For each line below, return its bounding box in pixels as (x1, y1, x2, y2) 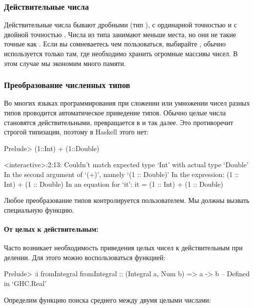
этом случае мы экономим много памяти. (4, 58, 126, 68)
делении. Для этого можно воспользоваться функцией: (4, 252, 166, 262)
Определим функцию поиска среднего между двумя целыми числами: (4, 294, 211, 305)
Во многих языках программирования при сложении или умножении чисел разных (4, 98, 250, 108)
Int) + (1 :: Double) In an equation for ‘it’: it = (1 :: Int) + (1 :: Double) (4, 178, 223, 189)
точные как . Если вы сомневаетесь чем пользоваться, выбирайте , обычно (4, 39, 226, 49)
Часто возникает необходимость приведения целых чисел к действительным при (4, 242, 243, 253)
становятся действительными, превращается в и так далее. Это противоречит (4, 117, 233, 127)
